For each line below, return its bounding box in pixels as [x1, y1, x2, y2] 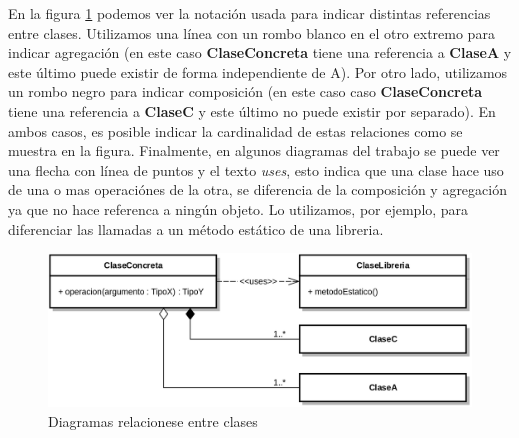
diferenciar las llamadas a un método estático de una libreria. [8, 218, 384, 239]
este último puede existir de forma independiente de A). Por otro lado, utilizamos [8, 61, 508, 82]
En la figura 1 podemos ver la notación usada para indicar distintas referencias [8, 3, 491, 23]
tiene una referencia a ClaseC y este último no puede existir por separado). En [8, 100, 496, 121]
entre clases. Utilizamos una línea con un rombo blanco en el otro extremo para [8, 22, 495, 43]
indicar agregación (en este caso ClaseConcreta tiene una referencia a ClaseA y [8, 42, 512, 63]
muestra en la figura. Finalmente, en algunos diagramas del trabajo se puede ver [8, 140, 500, 161]
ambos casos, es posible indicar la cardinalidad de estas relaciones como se [8, 120, 463, 141]
